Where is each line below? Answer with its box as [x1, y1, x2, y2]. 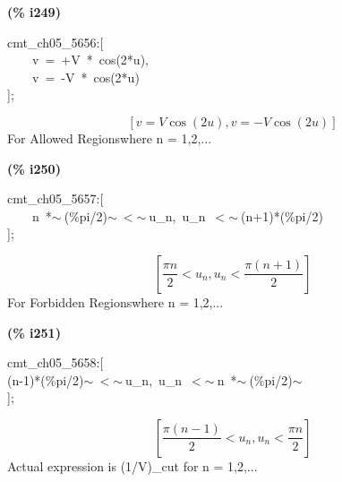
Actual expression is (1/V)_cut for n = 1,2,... [7, 456, 258, 475]
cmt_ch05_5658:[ [7, 353, 104, 372]
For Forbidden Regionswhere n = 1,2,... [7, 292, 224, 311]
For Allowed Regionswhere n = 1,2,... [7, 128, 212, 147]
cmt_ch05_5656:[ [7, 32, 104, 51]
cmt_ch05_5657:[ [7, 189, 104, 208]
